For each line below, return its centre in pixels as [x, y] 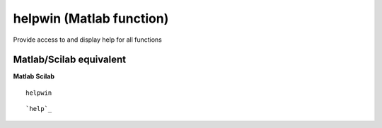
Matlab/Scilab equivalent [70, 60]
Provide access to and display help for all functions [88, 40]
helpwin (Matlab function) [91, 18]
